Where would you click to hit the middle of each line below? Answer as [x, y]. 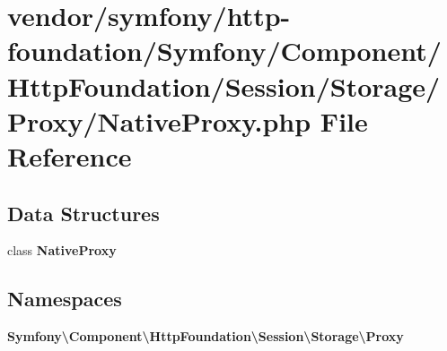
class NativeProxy [62, 250]
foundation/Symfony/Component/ [224, 51]
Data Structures [83, 213]
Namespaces [65, 299]
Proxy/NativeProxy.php [159, 120]
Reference [70, 155]
